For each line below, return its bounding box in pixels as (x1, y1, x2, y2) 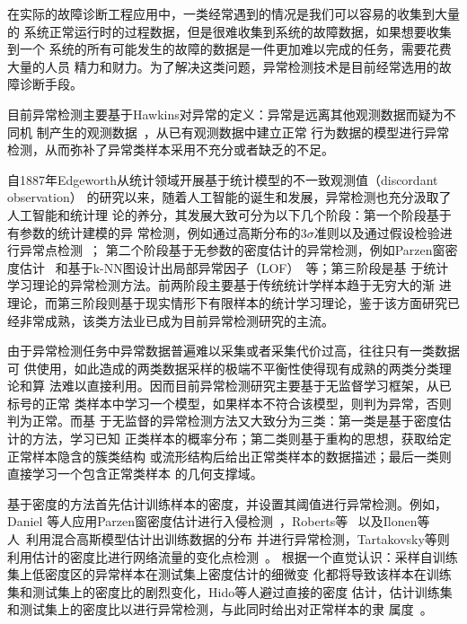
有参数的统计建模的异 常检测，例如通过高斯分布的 (7, 223, 301, 242)
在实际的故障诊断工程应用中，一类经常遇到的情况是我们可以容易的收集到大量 (7, 4, 460, 22)
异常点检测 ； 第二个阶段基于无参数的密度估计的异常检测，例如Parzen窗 (19, 241, 445, 259)
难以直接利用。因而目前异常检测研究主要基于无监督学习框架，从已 (61, 376, 452, 395)
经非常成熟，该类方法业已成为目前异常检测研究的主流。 (7, 311, 334, 330)
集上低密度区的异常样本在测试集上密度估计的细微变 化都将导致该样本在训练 (7, 565, 452, 584)
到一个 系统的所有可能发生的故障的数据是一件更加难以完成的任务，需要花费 (7, 40, 452, 58)
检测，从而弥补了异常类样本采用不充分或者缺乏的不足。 (7, 140, 334, 159)
